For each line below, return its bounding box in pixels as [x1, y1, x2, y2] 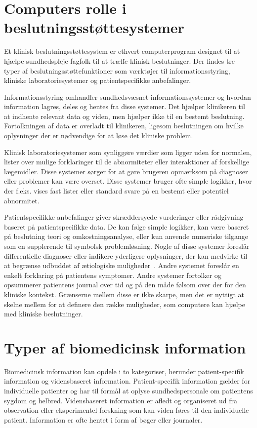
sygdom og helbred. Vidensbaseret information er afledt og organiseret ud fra [4, 395, 237, 405]
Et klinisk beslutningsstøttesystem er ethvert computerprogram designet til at [4, 46, 240, 56]
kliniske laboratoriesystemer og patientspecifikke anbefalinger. [4, 75, 191, 85]
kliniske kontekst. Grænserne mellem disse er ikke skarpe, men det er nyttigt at [4, 289, 245, 299]
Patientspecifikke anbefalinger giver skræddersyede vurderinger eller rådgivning [4, 212, 244, 222]
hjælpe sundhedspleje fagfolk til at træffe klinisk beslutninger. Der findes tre [4, 55, 235, 66]
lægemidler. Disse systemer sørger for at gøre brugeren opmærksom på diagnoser [4, 166, 248, 176]
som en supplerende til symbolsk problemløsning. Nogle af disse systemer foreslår [4, 241, 250, 251]
